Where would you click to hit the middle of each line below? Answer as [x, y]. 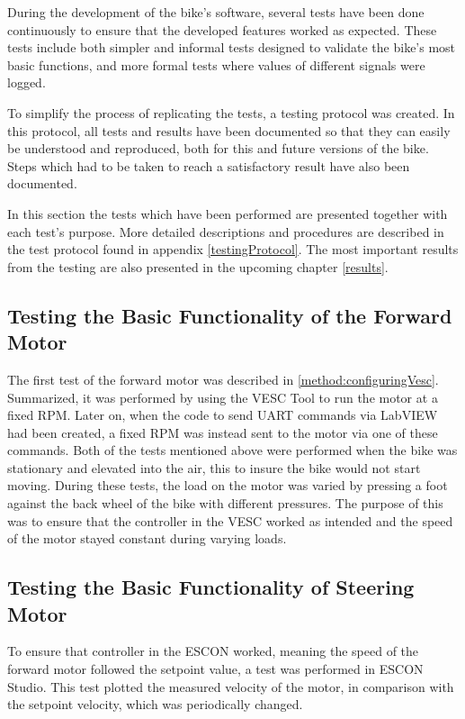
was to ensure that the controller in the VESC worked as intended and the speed [230, 520]
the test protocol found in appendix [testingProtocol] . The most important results [233, 249]
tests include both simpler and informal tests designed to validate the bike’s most [232, 47]
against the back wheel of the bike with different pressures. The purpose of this [225, 503]
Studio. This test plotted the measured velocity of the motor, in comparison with [231, 686]
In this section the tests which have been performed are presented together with [228, 213]
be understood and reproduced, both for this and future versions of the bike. [218, 148]
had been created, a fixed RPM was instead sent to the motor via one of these [223, 432]
